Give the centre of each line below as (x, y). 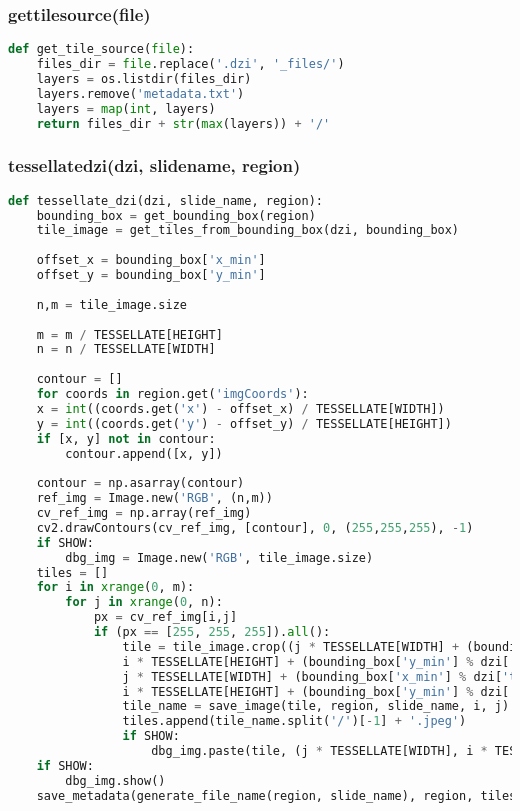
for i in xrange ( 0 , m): (115, 587)
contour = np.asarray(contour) (140, 483)
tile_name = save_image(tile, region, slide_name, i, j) (316, 706)
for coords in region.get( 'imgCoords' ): (172, 394)
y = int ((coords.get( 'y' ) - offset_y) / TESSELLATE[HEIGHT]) (244, 423)
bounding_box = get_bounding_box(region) (176, 215)
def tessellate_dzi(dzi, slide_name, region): (165, 200)
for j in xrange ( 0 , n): (144, 602)
